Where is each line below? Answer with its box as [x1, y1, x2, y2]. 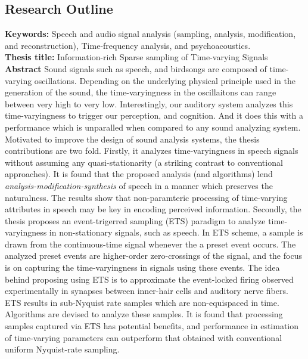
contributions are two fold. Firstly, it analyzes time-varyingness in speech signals [5, 144, 298, 157]
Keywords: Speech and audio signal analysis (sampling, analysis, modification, [5, 27, 296, 40]
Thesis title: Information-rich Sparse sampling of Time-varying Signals [5, 51, 268, 63]
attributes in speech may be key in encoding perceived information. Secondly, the [5, 203, 301, 215]
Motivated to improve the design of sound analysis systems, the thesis [5, 132, 260, 145]
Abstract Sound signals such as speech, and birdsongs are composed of [5, 62, 267, 75]
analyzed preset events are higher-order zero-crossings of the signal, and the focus [5, 249, 302, 262]
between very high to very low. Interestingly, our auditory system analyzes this [5, 97, 293, 110]
